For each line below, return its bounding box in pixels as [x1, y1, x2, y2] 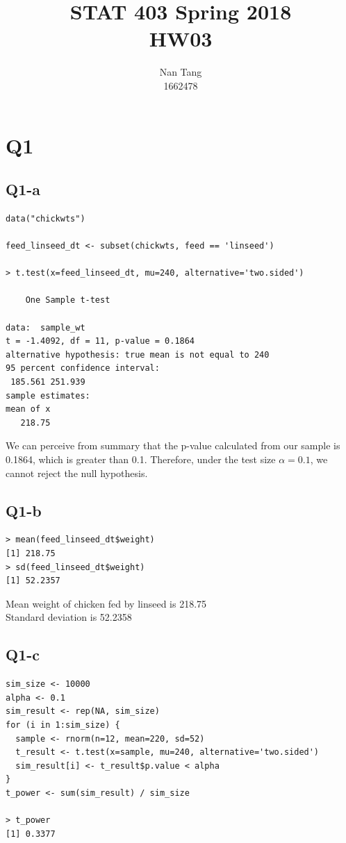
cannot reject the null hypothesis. [6, 465, 148, 480]
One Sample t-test [25, 295, 110, 306]
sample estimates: [6, 390, 90, 401]
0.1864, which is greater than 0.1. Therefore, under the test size [6, 451, 276, 466]
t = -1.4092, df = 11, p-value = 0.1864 [6, 336, 195, 347]
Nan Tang [159, 65, 202, 79]
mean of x [6, 404, 51, 415]
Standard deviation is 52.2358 [6, 610, 132, 624]
